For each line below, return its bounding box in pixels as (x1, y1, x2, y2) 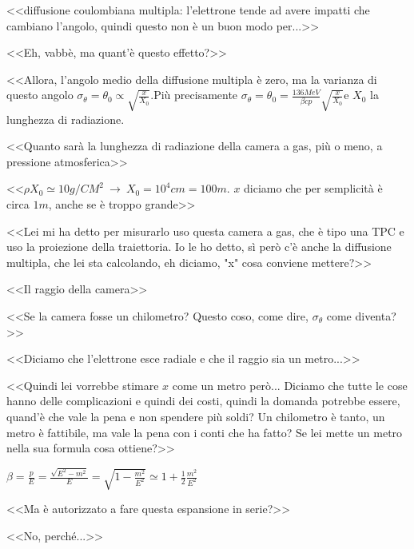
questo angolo (6, 86, 74, 103)
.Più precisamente (150, 86, 238, 103)
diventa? (355, 307, 396, 324)
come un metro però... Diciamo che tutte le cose (172, 376, 408, 393)
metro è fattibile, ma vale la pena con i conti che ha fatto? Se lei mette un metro (6, 424, 403, 440)
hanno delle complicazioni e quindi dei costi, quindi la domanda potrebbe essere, (6, 392, 400, 409)
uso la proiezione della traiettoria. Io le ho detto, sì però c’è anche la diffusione (6, 238, 392, 255)
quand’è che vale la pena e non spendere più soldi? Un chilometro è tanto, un (6, 408, 385, 424)
